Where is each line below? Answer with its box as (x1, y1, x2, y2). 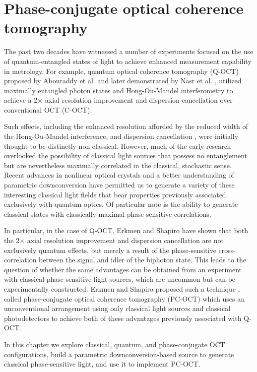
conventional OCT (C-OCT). (4, 104, 92, 115)
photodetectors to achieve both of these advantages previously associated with (4, 312, 242, 323)
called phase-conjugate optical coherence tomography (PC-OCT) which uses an (4, 293, 245, 304)
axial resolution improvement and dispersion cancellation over (45, 95, 233, 105)
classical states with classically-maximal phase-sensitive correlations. (4, 208, 211, 219)
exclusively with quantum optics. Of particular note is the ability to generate (4, 199, 238, 209)
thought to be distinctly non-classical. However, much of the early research (4, 140, 231, 151)
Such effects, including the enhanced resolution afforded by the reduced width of (4, 121, 248, 131)
